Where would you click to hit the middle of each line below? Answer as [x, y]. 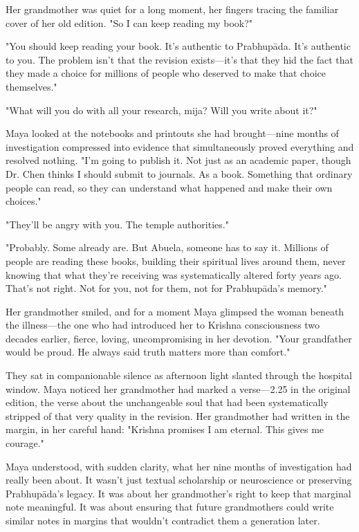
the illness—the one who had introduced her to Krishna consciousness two [163, 325]
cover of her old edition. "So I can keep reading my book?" [129, 22]
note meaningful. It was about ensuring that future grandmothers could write [170, 507]
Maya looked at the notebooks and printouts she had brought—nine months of [172, 133]
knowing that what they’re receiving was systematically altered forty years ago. [174, 274]
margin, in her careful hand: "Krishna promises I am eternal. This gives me [165, 429]
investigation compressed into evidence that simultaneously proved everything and [180, 146]
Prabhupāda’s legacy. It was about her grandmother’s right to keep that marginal [178, 493]
